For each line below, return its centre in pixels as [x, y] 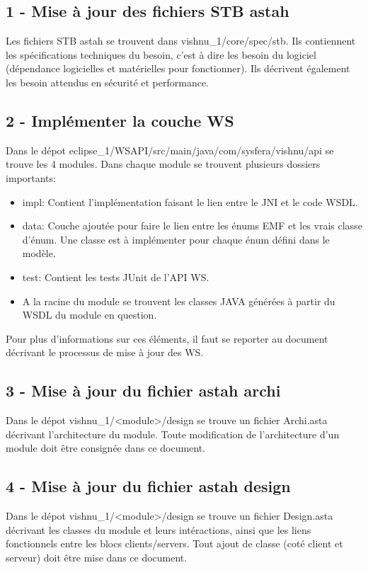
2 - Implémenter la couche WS [120, 120]
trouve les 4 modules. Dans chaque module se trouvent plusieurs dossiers [163, 164]
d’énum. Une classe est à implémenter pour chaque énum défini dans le [176, 239]
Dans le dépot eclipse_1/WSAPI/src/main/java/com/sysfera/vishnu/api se [170, 150]
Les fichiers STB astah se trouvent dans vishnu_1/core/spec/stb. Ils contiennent [181, 41]
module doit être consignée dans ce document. [106, 448]
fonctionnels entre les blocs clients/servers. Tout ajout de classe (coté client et [174, 543]
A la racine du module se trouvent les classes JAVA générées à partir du [179, 301]
